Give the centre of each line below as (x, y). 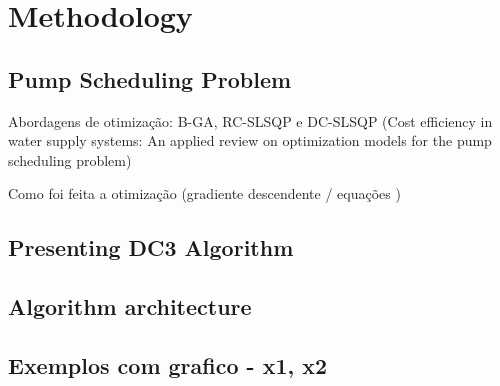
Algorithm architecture (130, 306)
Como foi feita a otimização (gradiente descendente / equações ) (204, 193)
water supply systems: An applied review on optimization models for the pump (250, 140)
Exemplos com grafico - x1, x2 (168, 364)
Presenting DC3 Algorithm (151, 247)
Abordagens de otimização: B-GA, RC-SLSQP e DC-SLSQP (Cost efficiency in (250, 120)
